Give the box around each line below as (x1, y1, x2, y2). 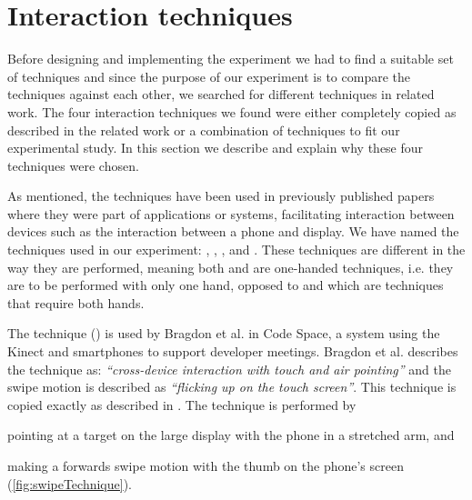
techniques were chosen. (7, 155, 139, 175)
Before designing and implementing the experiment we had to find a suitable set (7, 49, 454, 68)
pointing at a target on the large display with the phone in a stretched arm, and (7, 425, 455, 445)
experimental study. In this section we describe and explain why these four (7, 138, 424, 157)
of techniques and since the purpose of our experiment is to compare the (7, 66, 411, 85)
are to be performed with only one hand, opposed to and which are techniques (7, 275, 444, 295)
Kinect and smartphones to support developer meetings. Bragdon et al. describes (7, 342, 458, 361)
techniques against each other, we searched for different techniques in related (7, 85, 435, 104)
